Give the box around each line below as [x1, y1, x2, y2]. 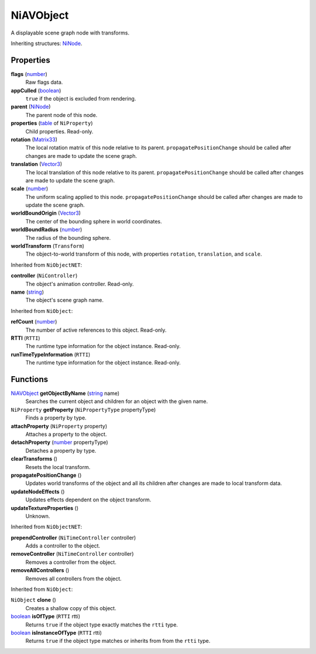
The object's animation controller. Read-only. [25, 280, 134, 287]
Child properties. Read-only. [25, 128, 94, 135]
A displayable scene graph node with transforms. [11, 29, 130, 36]
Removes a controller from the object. [25, 559, 116, 566]
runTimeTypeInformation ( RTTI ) [11, 351, 91, 358]
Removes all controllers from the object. [25, 575, 122, 582]
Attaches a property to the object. [25, 431, 107, 438]
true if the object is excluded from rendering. [25, 95, 136, 102]
